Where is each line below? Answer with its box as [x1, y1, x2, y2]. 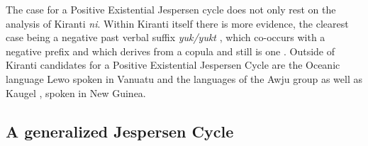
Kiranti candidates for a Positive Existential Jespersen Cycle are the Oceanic [6, 57, 340, 72]
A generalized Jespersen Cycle [6, 120, 234, 142]
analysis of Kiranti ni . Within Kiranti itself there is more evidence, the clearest [6, 16, 349, 30]
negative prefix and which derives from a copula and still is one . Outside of [6, 43, 335, 58]
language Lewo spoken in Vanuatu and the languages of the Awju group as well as [6, 71, 362, 86]
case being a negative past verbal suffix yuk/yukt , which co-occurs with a [6, 30, 325, 45]
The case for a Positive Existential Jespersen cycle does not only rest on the [6, 2, 336, 16]
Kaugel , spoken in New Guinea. [6, 85, 146, 100]
